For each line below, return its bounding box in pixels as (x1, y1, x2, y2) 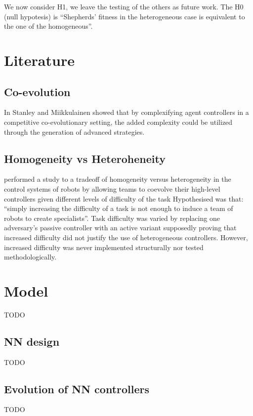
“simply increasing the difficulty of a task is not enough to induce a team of (4, 203, 233, 213)
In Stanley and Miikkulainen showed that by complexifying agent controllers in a (4, 107, 249, 117)
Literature (4, 50, 75, 70)
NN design (4, 333, 60, 349)
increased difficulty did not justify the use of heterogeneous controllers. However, (4, 232, 248, 242)
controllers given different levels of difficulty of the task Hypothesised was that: (4, 193, 244, 204)
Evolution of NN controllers (4, 381, 150, 396)
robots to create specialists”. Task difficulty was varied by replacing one (4, 212, 220, 223)
